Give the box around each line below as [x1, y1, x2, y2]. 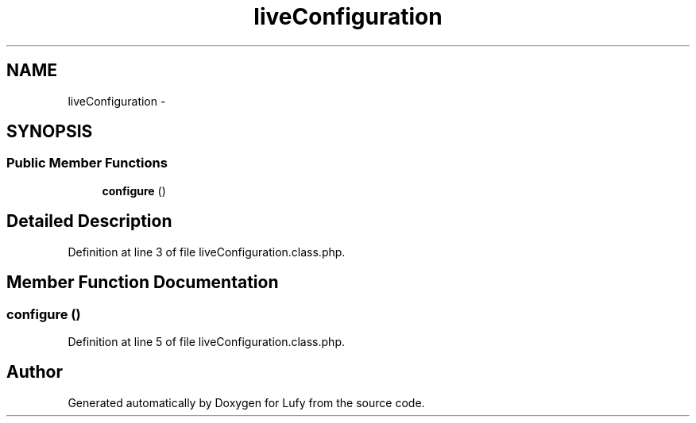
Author [6, 362, 63, 383]
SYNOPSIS [6, 121, 93, 142]
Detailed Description [6, 211, 172, 232]
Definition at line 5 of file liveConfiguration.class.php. [68, 334, 346, 348]
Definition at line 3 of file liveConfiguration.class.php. [68, 244, 346, 259]
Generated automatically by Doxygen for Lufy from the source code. [68, 395, 425, 410]
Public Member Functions [6, 155, 168, 171]
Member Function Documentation [6, 272, 279, 293]
